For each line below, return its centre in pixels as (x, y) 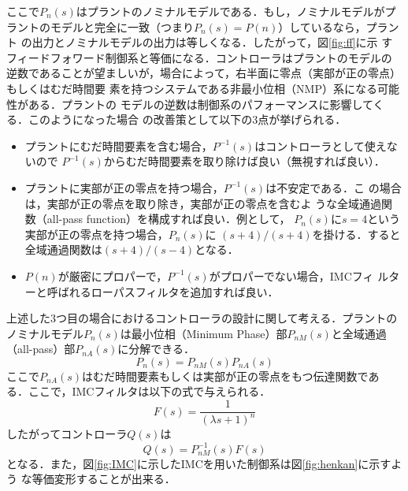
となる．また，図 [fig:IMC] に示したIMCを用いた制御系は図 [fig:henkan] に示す (199, 463)
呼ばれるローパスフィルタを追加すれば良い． (163, 291)
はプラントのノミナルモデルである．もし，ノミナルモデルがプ (236, 11)
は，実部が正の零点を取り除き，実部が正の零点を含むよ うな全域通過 (203, 203)
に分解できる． (156, 349)
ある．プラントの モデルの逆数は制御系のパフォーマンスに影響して (200, 104)
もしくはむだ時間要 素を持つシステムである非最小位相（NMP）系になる (192, 88)
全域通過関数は (63, 249)
